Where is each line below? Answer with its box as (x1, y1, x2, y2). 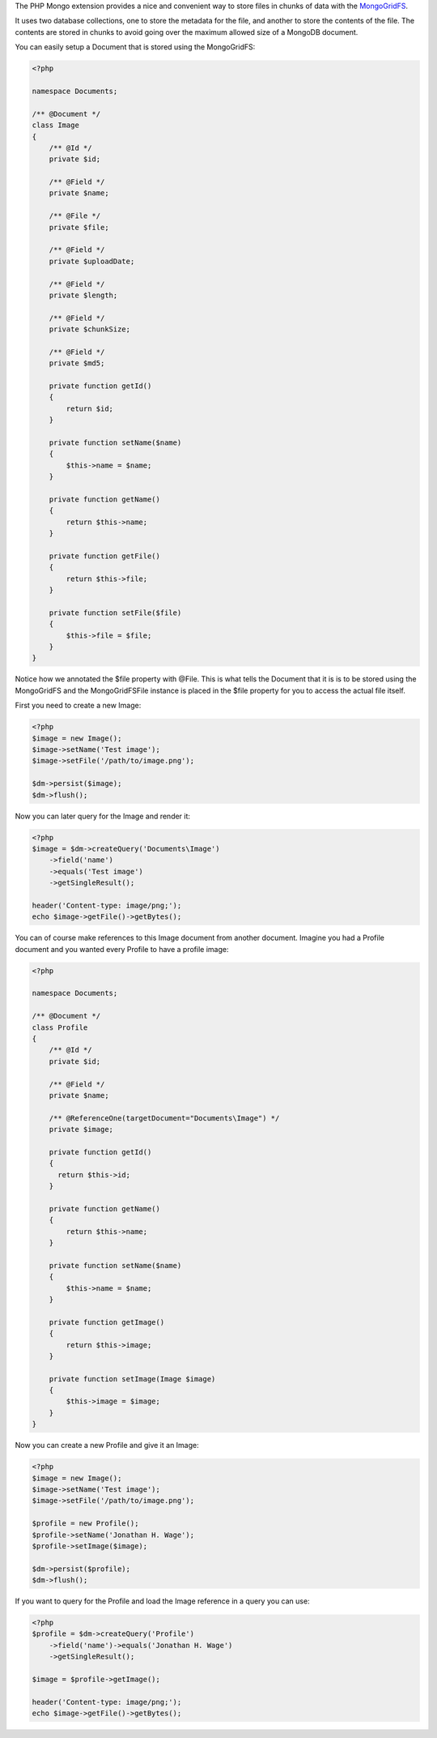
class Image (32, 121, 80, 130)
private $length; (49, 290, 118, 300)
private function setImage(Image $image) (49, 1374, 216, 1383)
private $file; (49, 223, 109, 232)
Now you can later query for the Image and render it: (15, 811, 190, 821)
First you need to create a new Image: (15, 701, 142, 711)
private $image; (49, 1125, 113, 1134)
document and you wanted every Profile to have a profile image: (15, 944, 229, 954)
